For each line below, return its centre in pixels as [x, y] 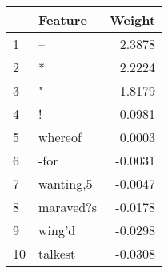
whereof [60, 137]
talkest [57, 253]
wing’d [57, 230]
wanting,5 [66, 183]
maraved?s [68, 207]
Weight [133, 20]
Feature [63, 20]
